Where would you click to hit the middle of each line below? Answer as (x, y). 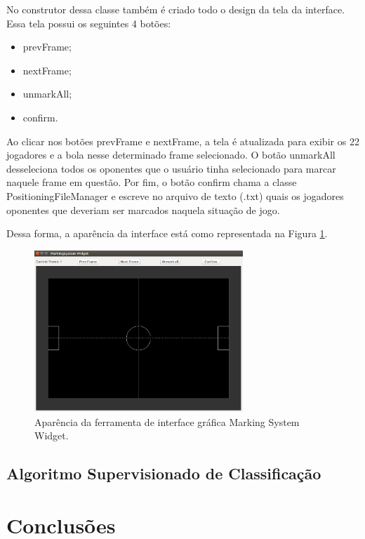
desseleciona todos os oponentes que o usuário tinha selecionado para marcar (171, 168)
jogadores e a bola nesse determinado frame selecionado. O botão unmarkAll (171, 155)
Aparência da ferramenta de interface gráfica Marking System (167, 421)
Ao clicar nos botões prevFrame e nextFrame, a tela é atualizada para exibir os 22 (183, 141)
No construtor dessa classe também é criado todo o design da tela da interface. (176, 9)
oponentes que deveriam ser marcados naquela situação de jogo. (143, 209)
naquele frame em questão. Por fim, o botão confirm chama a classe (152, 182)
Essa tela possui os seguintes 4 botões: (89, 23)
